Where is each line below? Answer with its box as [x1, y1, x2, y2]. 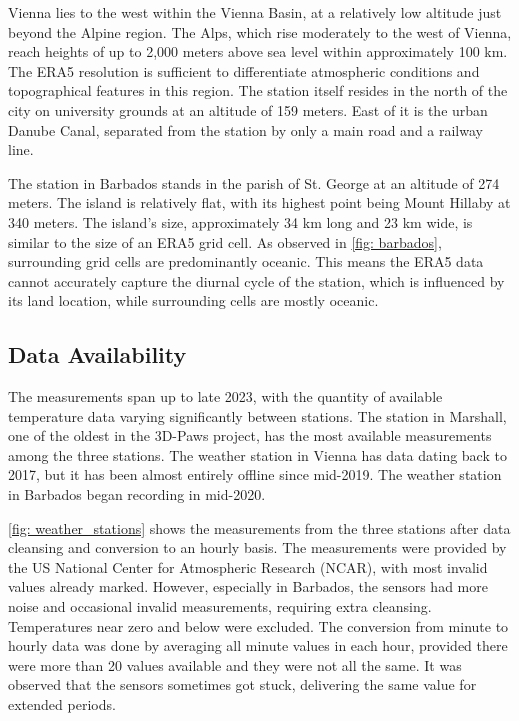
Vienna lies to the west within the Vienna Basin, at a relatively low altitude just [8, 2, 502, 22]
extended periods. [8, 694, 116, 715]
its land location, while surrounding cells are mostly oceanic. [8, 290, 379, 311]
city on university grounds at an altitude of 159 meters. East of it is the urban [8, 99, 488, 120]
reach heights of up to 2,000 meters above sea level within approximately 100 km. [8, 41, 508, 62]
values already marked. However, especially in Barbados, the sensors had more [8, 576, 488, 597]
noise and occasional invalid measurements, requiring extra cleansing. [8, 596, 432, 617]
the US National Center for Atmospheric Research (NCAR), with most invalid [8, 556, 488, 577]
